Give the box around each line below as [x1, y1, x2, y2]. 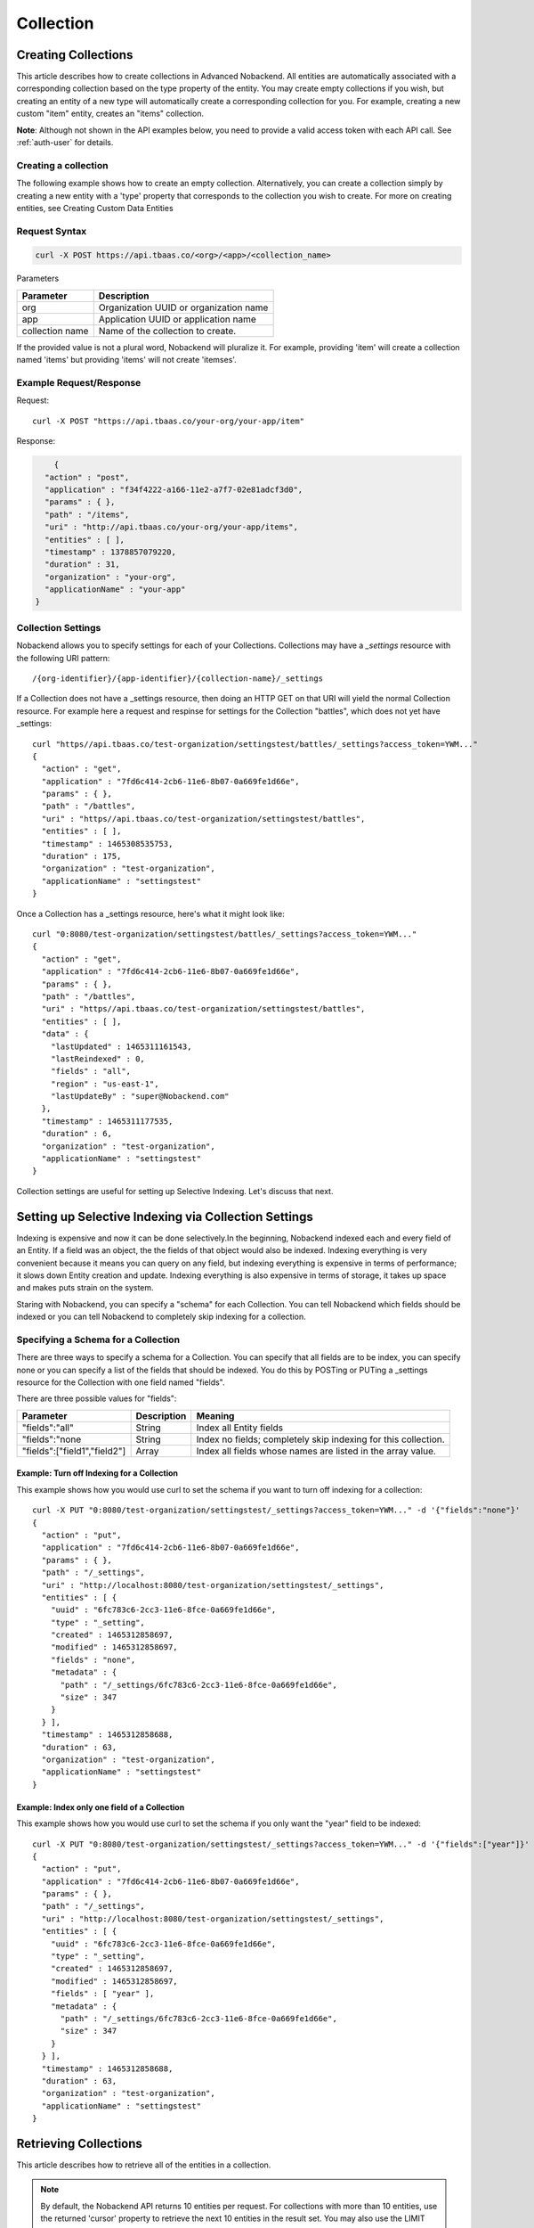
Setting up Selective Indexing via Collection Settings [16, 1208, 313, 1225]
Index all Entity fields [196, 1421, 284, 1434]
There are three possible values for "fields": [16, 1393, 177, 1404]
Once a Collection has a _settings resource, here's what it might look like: [16, 908, 285, 919]
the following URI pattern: [16, 652, 110, 663]
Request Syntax [16, 225, 87, 237]
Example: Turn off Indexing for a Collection [16, 1468, 178, 1479]
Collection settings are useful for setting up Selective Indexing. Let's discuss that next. [16, 1185, 334, 1196]
